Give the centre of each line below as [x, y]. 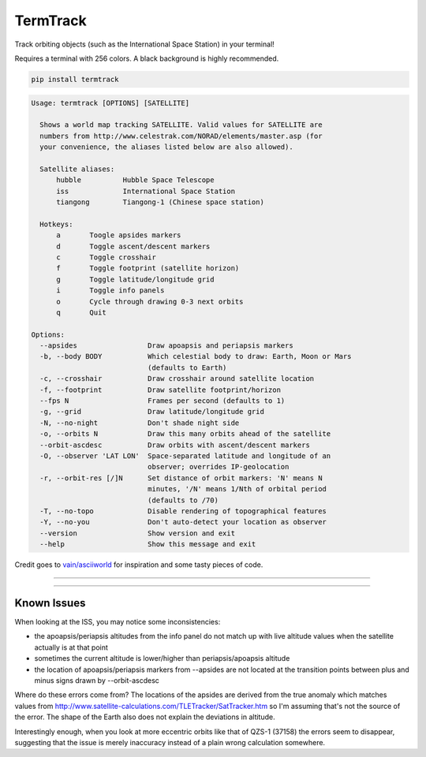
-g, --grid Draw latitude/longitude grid [152, 412]
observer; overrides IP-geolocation [218, 467]
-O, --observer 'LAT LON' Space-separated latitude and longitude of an [185, 456]
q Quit [81, 312]
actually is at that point [71, 647]
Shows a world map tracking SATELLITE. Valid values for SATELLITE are [181, 125]
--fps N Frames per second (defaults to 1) [163, 401]
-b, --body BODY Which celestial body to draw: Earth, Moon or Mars [196, 356]
